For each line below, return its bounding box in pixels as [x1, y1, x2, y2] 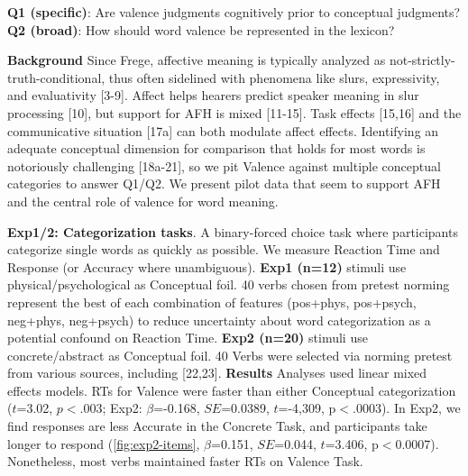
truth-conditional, [7, 68, 106, 87]
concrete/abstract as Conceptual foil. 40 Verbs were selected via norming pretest [7, 345, 453, 364]
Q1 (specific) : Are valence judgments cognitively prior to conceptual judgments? [7, 3, 461, 21]
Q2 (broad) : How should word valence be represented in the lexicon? [7, 20, 395, 39]
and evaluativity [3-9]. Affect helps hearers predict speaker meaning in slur [7, 86, 419, 105]
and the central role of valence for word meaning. [7, 191, 279, 210]
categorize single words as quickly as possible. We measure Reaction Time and [7, 240, 440, 259]
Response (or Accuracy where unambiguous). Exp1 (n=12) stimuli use [7, 257, 407, 276]
